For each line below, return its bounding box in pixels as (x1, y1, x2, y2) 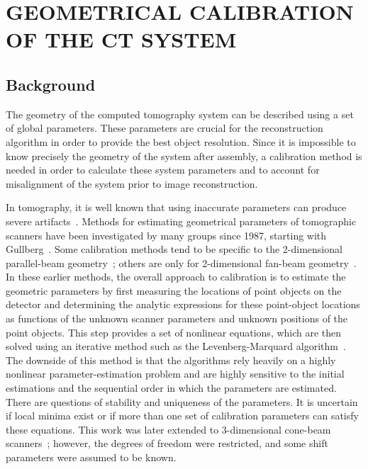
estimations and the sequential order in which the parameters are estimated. (6, 380, 337, 395)
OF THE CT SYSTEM (6, 25, 237, 54)
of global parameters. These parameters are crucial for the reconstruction (6, 120, 323, 135)
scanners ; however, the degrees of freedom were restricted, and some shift (6, 436, 328, 451)
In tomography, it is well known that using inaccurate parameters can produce (6, 200, 347, 215)
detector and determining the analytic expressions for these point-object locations (6, 297, 360, 312)
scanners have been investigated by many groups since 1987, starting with (6, 227, 327, 242)
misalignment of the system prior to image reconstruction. (6, 176, 258, 191)
